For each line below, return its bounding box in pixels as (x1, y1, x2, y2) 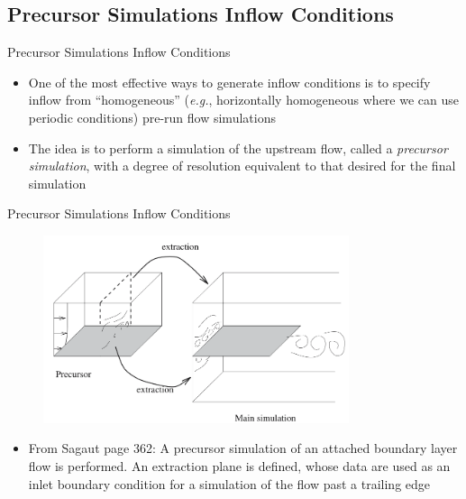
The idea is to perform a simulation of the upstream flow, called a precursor (28, 138, 448, 157)
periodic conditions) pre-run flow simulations (28, 107, 276, 126)
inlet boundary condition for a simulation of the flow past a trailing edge (28, 474, 431, 493)
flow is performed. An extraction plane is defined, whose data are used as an (28, 457, 451, 476)
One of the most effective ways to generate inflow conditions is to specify (28, 72, 431, 91)
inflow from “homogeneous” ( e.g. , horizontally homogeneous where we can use (28, 90, 459, 109)
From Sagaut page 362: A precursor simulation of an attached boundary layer (28, 439, 458, 457)
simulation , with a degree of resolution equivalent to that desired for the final (28, 156, 456, 175)
